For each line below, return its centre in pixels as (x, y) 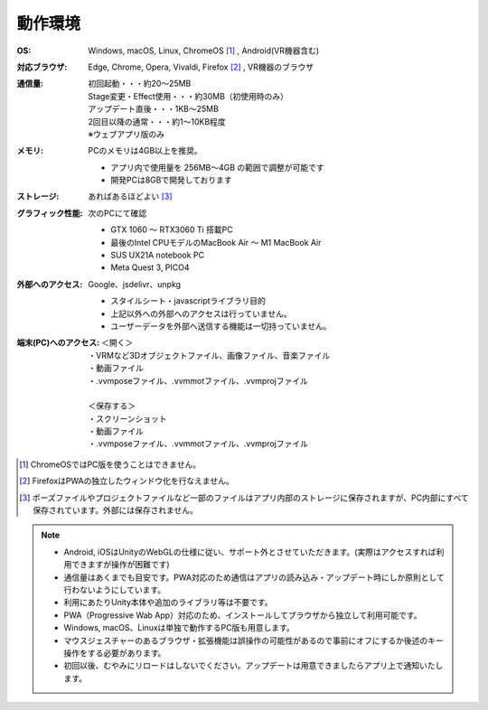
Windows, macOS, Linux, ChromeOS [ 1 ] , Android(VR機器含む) (204, 51)
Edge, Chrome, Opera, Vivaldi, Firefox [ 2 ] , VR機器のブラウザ (201, 67)
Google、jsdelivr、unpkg (134, 284)
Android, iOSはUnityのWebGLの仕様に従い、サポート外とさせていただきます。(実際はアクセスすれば (250, 552)
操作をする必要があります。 (115, 653)
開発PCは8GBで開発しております (171, 180)
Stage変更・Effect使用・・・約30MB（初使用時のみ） (188, 96)
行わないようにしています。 (115, 590)
